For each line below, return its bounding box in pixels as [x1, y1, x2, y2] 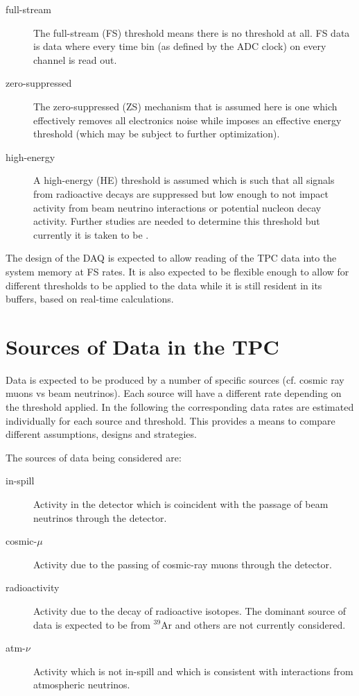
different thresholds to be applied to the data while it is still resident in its [6, 278, 322, 292]
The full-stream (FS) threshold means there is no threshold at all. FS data [33, 25, 350, 40]
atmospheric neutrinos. [33, 677, 130, 692]
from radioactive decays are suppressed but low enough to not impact [33, 186, 329, 201]
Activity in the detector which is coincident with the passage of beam [33, 496, 329, 511]
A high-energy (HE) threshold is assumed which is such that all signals [33, 173, 335, 187]
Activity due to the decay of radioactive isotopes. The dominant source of [33, 603, 347, 618]
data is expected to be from [33, 617, 150, 631]
